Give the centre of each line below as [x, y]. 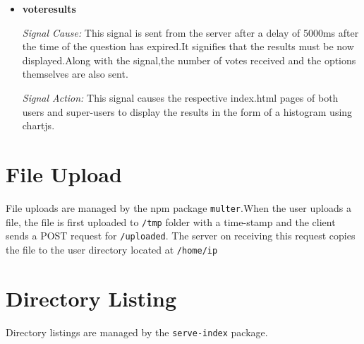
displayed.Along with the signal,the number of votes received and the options [189, 60]
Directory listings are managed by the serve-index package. [137, 332]
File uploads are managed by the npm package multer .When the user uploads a [178, 207]
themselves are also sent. [75, 74]
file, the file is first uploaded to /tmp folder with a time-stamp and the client [171, 221]
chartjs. [38, 125]
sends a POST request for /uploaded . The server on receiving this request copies [181, 236]
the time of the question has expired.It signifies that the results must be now [188, 46]
